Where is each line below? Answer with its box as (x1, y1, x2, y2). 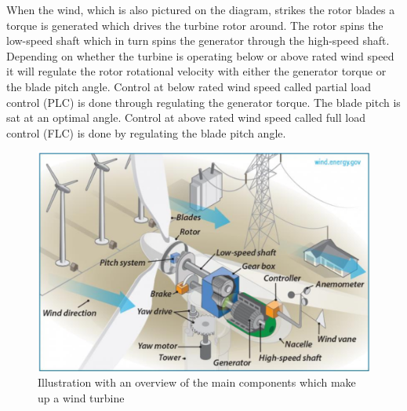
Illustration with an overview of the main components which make (38, 374, 356, 391)
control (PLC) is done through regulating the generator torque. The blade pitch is (6, 94, 401, 110)
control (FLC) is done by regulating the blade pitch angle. (6, 124, 286, 141)
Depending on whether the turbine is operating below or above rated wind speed (6, 47, 394, 64)
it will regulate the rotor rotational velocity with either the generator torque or (6, 63, 387, 79)
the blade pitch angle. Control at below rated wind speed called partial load (6, 78, 371, 94)
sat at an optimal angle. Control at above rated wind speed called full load (6, 109, 365, 126)
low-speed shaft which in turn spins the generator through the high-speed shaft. (6, 32, 390, 49)
